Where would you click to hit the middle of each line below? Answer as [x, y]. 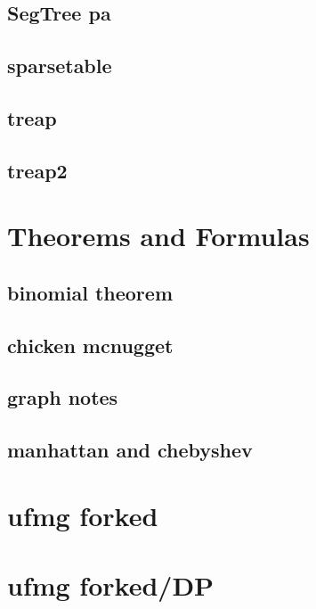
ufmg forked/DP [111, 585]
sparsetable [60, 66]
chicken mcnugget [90, 345]
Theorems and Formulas [158, 236]
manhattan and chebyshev [130, 450]
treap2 [37, 170]
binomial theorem [90, 292]
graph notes [63, 397]
